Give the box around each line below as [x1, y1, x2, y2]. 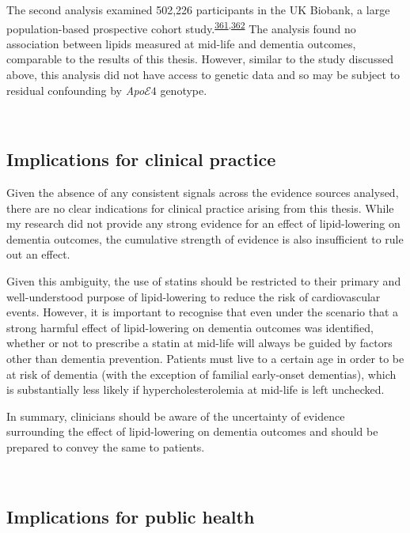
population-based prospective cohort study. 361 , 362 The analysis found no [6, 17, 356, 36]
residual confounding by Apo [6, 81, 145, 98]
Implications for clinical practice [6, 147, 276, 172]
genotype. [160, 81, 207, 98]
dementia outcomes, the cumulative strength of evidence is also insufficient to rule [6, 230, 404, 247]
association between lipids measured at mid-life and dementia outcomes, [6, 35, 356, 51]
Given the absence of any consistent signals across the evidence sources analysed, [6, 184, 399, 201]
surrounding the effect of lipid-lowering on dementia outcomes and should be [6, 423, 378, 440]
